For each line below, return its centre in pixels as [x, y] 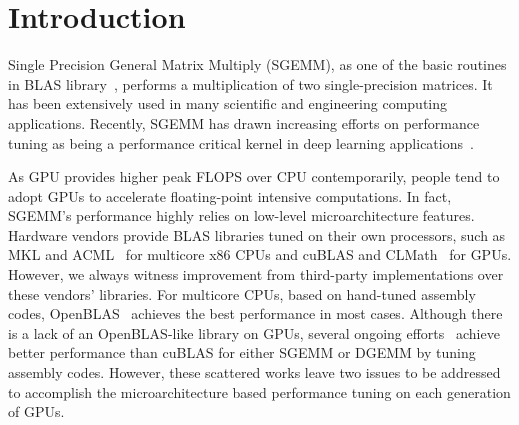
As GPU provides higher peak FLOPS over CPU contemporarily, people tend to [254, 176]
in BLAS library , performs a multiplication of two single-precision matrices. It [250, 83]
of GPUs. [36, 411]
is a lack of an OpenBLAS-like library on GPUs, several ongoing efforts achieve [254, 332]
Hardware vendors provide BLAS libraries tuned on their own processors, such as [257, 234]
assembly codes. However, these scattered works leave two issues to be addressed [254, 372]
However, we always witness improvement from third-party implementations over [256, 274]
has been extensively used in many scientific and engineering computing [228, 103]
